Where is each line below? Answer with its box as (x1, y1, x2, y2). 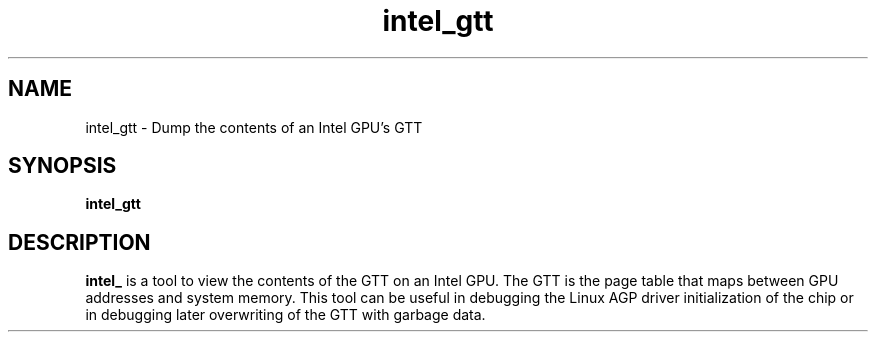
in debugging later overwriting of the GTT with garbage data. (85, 306, 486, 324)
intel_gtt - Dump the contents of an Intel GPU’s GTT (85, 118, 423, 136)
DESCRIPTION (8, 229, 151, 255)
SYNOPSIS (8, 153, 117, 179)
